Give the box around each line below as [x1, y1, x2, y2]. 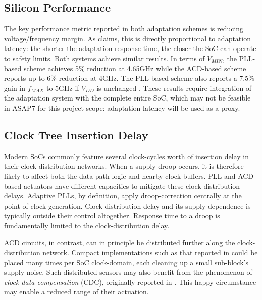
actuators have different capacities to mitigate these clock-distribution [23, 180, 240, 191]
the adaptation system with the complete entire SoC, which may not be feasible [4, 92, 251, 103]
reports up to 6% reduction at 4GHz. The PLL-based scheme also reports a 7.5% [4, 73, 254, 83]
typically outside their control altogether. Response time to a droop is [4, 210, 220, 221]
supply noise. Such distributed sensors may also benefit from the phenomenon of [4, 267, 252, 277]
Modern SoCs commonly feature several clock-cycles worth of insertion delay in [4, 151, 249, 161]
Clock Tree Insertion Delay [4, 127, 148, 142]
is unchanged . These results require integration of [96, 82, 252, 93]
